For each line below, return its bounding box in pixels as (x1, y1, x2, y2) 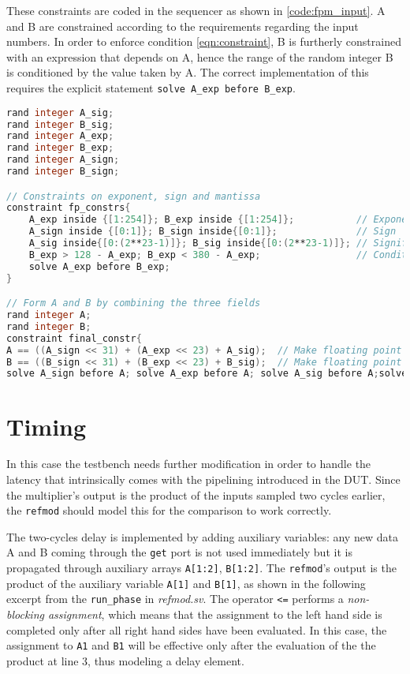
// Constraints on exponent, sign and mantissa (6, 190, 261, 202)
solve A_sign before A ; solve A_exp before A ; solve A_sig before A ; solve (6, 368, 408, 380)
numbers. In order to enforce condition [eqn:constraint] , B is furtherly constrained (6, 33, 401, 50)
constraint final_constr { (6, 332, 142, 344)
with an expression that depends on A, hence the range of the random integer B (6, 48, 393, 65)
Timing (6, 410, 87, 442)
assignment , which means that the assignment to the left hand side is (47, 606, 382, 623)
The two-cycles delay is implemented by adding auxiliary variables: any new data (6, 528, 398, 545)
